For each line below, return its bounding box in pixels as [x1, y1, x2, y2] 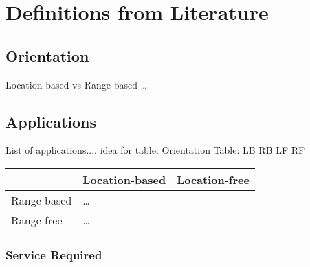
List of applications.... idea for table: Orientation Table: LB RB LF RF [5, 143, 305, 157]
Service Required [5, 246, 102, 263]
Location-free [177, 171, 250, 187]
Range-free [11, 211, 63, 228]
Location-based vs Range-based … [5, 77, 147, 91]
